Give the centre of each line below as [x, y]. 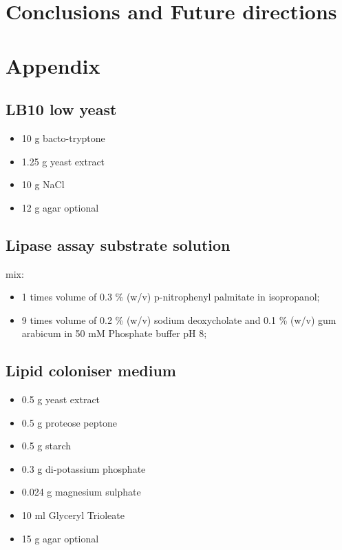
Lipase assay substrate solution [118, 244]
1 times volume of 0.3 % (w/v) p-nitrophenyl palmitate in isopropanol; [171, 297]
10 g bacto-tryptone [63, 137]
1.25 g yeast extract [63, 161]
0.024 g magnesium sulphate [81, 492]
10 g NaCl [43, 184]
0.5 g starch [46, 446]
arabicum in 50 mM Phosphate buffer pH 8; [114, 333]
